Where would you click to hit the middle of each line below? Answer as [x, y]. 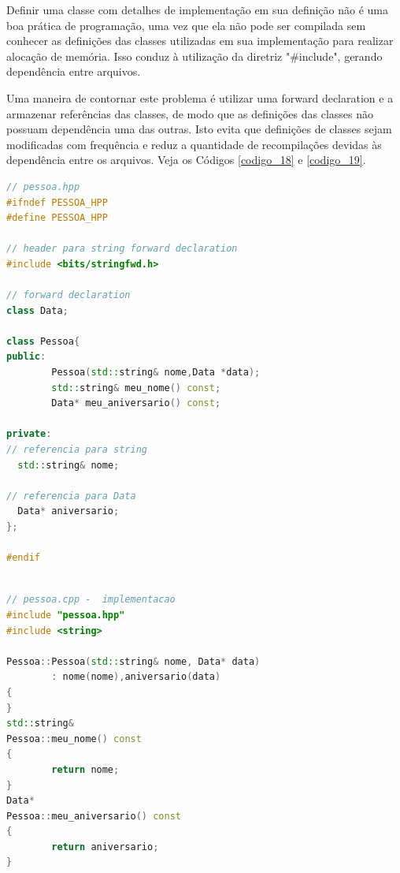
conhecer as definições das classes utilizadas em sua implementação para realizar [200, 41]
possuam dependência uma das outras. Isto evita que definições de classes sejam [199, 129]
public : [26, 357]
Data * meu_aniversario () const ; [136, 403]
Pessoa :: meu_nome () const [74, 739]
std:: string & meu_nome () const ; [136, 388]
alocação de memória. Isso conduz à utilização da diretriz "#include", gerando [194, 56]
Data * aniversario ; [69, 511]
